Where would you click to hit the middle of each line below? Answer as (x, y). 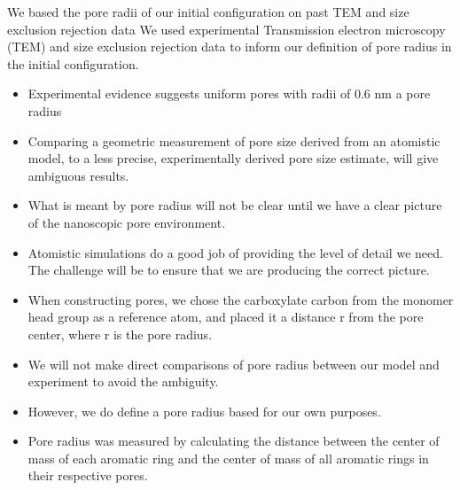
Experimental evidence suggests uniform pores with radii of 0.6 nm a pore (229, 93)
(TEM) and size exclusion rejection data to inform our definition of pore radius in (230, 47)
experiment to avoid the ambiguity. (123, 381)
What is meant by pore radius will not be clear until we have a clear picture (235, 205)
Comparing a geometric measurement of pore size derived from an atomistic (234, 140)
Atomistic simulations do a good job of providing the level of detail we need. (235, 252)
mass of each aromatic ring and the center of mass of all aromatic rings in (228, 458)
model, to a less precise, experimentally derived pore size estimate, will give (233, 158)
